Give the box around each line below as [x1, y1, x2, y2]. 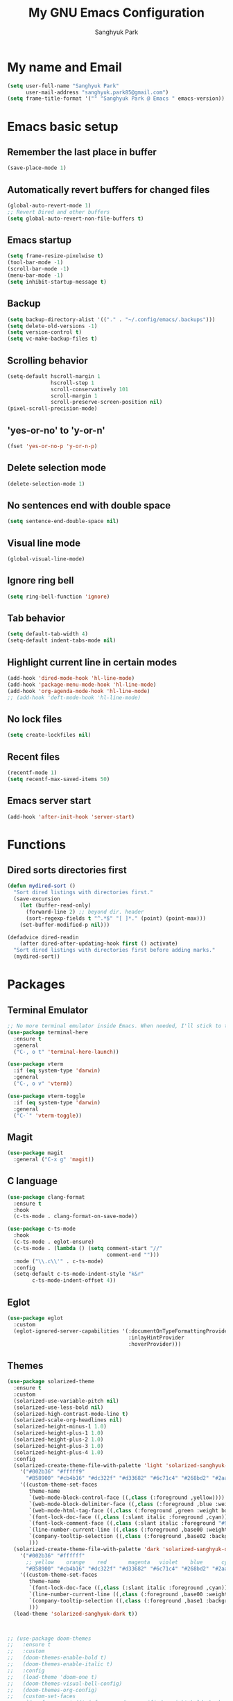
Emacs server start [7, 795, 92, 807]
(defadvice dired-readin [7, 934, 79, 941]
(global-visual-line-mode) [7, 556, 85, 563]
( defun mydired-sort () [7, 882, 76, 889]
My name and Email [7, 59, 123, 75]
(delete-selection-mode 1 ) [7, 480, 85, 487]
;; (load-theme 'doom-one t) [7, 1673, 98, 1680]
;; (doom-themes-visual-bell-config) [7, 1680, 123, 1687]
